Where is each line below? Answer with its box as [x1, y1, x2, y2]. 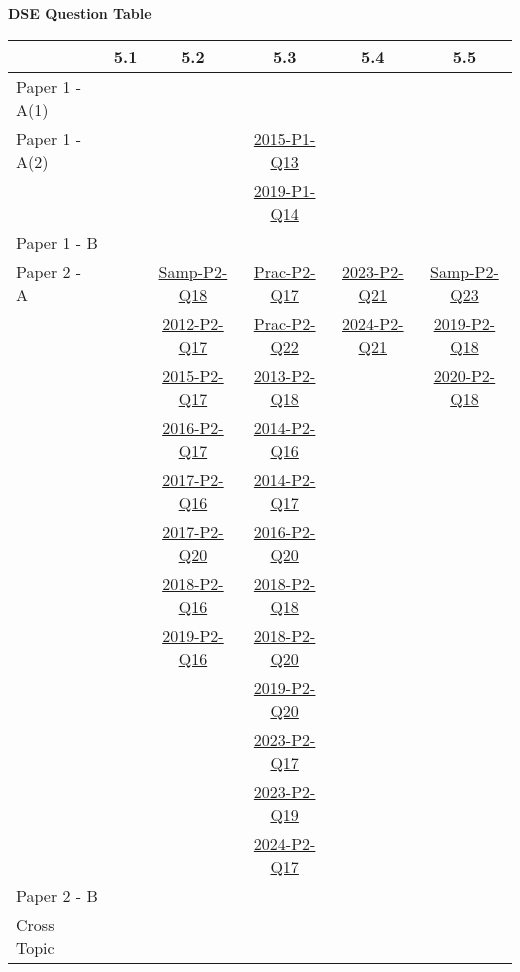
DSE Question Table [8, 3, 152, 23]
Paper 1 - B [16, 230, 98, 254]
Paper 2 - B [16, 883, 98, 907]
